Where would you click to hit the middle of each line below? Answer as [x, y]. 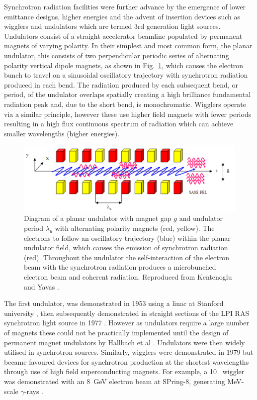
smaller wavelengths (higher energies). [62, 133]
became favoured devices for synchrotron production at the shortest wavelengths [127, 361]
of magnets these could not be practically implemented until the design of [116, 332]
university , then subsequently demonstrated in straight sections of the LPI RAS [127, 313]
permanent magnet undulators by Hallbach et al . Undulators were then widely [125, 342]
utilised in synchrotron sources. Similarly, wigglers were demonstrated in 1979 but [129, 352]
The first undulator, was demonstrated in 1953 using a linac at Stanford [114, 303]
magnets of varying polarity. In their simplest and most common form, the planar [128, 46]
